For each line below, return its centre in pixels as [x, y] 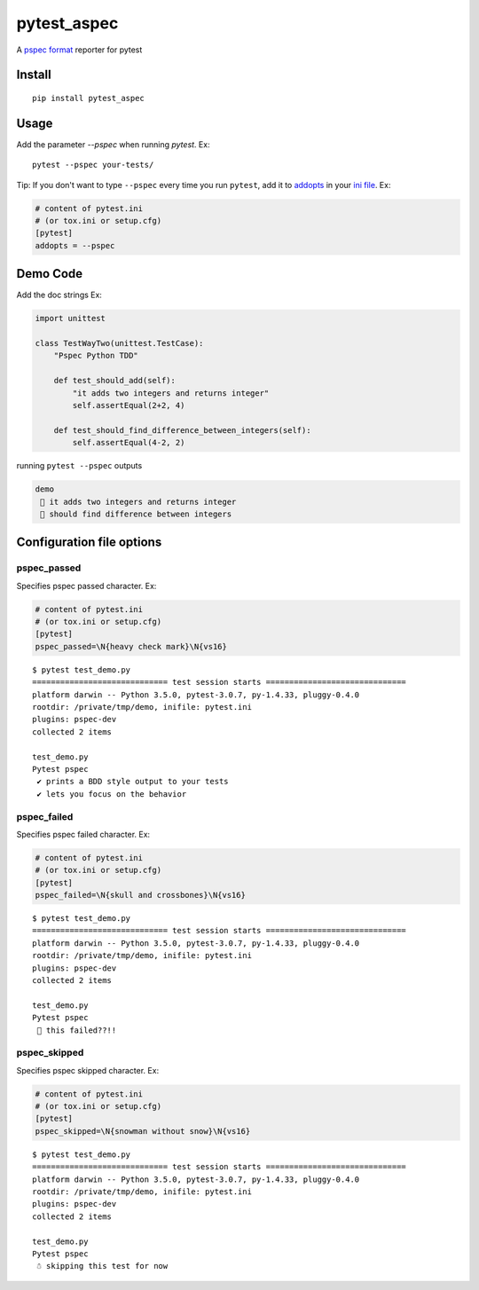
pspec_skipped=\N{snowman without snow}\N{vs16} [143, 1131]
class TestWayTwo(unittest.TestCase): [119, 343]
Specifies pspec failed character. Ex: [83, 834]
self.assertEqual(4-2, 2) [129, 443]
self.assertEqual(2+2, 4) [129, 405]
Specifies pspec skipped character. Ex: [88, 1070]
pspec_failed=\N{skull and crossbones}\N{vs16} [140, 895]
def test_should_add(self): [115, 381]
